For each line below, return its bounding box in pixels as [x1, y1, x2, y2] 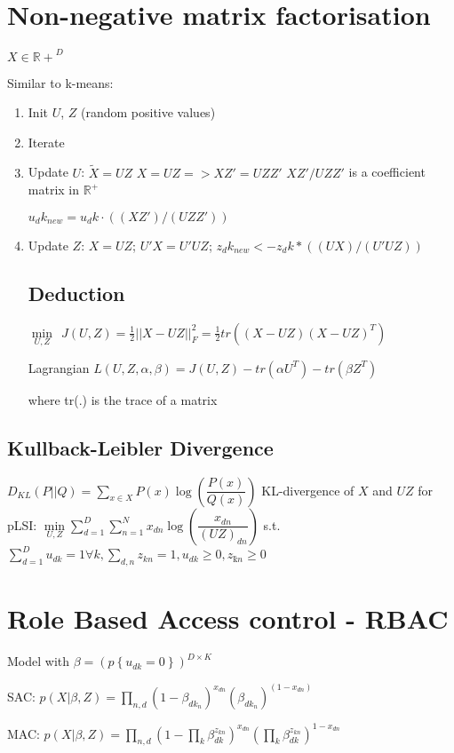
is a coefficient [348, 162, 426, 181]
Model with [7, 652, 70, 670]
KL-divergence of [261, 480, 354, 499]
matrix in [28, 180, 80, 199]
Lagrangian [28, 358, 90, 376]
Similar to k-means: [7, 73, 114, 91]
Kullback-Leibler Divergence [7, 433, 274, 461]
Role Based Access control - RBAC [7, 600, 449, 637]
